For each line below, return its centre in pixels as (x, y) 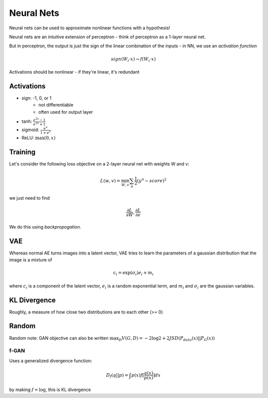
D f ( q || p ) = (117, 376)
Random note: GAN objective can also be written (59, 338)
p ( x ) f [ (138, 375)
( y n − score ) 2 (152, 180)
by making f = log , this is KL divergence (50, 390)
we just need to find (30, 198)
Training (22, 152)
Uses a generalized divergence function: (51, 361)
